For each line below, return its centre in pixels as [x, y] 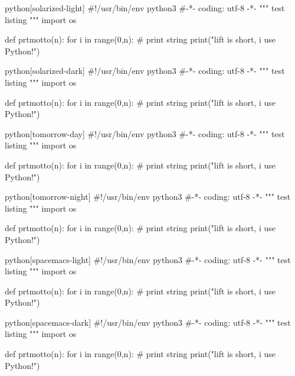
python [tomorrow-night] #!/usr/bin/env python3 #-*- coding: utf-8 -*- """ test [148, 197]
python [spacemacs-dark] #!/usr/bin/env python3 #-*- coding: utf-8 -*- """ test [148, 322]
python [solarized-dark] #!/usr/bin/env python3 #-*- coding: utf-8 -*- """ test [145, 71]
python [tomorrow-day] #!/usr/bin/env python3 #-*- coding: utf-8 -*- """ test [145, 133]
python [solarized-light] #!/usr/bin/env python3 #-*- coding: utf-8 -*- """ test [145, 8]
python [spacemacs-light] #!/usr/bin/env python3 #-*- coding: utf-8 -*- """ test [148, 259]
